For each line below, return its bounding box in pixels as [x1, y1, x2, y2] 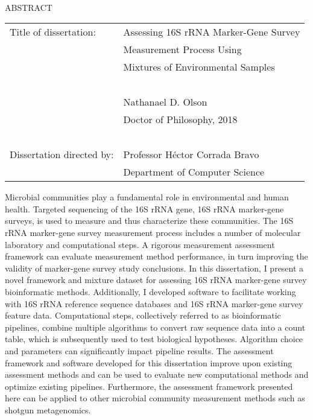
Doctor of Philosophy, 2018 [123, 112, 238, 127]
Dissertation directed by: [10, 147, 114, 162]
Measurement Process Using [123, 42, 242, 57]
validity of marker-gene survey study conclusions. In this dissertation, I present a [5, 261, 304, 274]
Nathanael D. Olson [123, 95, 207, 109]
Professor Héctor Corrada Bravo [123, 147, 259, 162]
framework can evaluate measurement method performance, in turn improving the [5, 250, 308, 262]
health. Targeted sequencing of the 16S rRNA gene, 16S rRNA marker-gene [5, 202, 284, 215]
